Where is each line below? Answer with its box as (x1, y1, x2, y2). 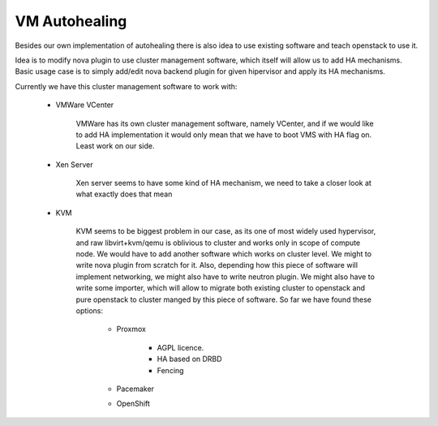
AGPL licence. (157, 342, 204, 352)
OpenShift (116, 398, 150, 409)
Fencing (157, 365, 184, 375)
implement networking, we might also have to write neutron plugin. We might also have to (75, 272, 375, 282)
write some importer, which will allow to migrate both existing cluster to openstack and (75, 283, 365, 293)
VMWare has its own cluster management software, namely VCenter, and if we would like (75, 118, 374, 128)
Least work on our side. (75, 141, 155, 151)
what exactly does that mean (75, 189, 173, 199)
